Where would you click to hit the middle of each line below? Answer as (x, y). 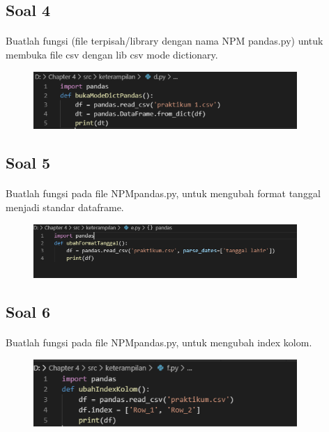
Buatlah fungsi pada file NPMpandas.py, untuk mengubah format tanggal (163, 193)
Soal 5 (28, 163)
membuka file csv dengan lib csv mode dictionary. (112, 54)
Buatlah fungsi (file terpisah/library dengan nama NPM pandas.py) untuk (164, 41)
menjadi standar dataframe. (65, 207)
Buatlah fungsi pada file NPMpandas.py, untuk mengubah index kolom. (159, 342)
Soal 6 (28, 312)
